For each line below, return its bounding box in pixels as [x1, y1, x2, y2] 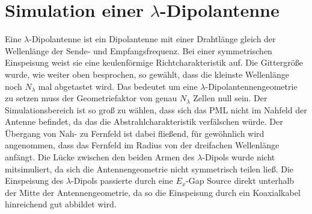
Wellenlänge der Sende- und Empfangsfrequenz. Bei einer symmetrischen [5, 44, 272, 57]
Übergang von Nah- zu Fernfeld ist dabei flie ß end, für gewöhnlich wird [5, 127, 265, 139]
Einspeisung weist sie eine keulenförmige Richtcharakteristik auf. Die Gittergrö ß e [5, 56, 303, 69]
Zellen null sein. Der [193, 92, 268, 104]
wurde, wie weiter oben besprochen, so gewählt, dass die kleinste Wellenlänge [5, 68, 289, 80]
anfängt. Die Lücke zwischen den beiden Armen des [5, 151, 195, 163]
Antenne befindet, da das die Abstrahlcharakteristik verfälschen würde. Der [5, 115, 283, 128]
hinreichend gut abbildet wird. [5, 198, 117, 210]
